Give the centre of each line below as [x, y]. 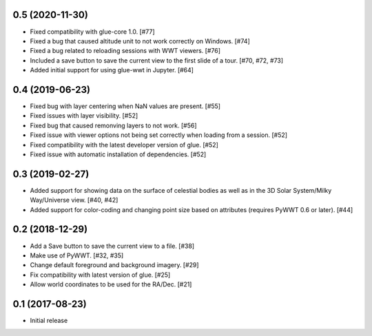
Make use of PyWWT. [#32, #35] [77, 255]
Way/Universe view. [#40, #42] [74, 200]
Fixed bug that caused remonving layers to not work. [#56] [113, 125]
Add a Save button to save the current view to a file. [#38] [112, 246]
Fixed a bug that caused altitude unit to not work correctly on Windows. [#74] [140, 41]
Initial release [49, 321]
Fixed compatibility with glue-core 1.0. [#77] [92, 32]
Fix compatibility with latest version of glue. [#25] [100, 275]
